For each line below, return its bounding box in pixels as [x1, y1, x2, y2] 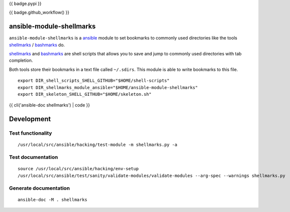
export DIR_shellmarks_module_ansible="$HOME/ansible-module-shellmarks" [18, 85, 198, 90]
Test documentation [9, 154, 58, 160]
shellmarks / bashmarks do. [9, 42, 65, 48]
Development [9, 115, 51, 124]
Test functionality [9, 130, 52, 137]
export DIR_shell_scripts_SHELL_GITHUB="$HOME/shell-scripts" [18, 78, 170, 84]
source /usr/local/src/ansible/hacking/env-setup [18, 166, 139, 172]
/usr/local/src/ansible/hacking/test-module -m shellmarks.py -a [18, 142, 178, 148]
